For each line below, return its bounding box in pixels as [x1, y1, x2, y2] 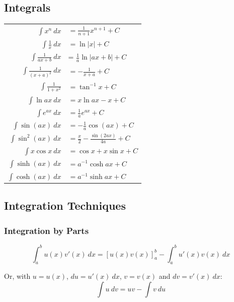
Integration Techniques [4, 198, 126, 213]
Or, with [4, 271, 31, 281]
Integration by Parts [4, 224, 89, 236]
